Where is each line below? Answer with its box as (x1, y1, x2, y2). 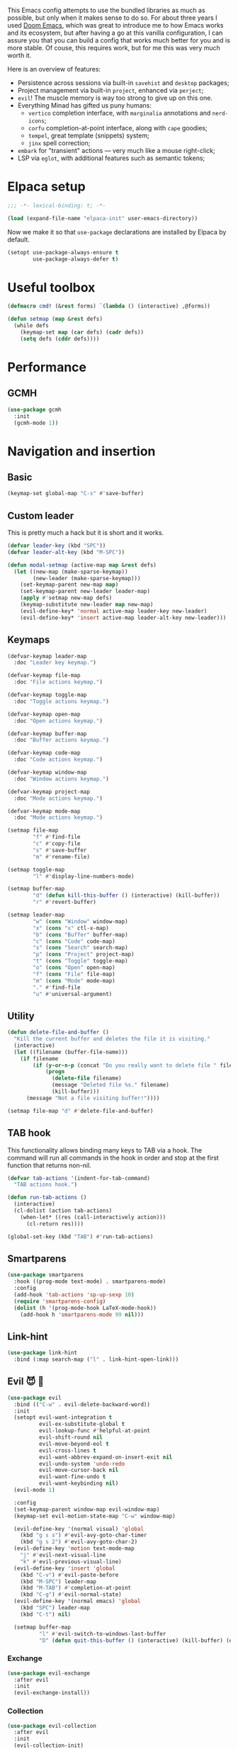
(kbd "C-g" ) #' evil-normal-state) (20, 1591, 122, 1598)
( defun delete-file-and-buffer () (7, 1029, 110, 1036)
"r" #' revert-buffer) (33, 899, 97, 906)
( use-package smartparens (7, 1272, 84, 1279)
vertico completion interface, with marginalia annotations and (28, 109, 211, 117)
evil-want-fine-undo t (38, 1473, 106, 1481)
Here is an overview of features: (7, 65, 101, 73)
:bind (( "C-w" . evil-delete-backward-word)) (13, 1400, 151, 1408)
